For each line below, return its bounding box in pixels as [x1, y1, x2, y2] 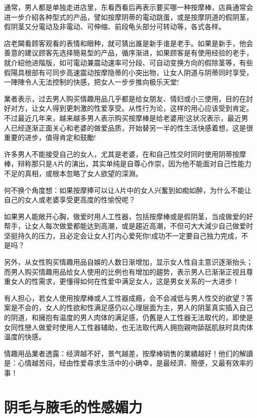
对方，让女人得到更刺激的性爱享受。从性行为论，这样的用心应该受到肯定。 [10, 103, 253, 113]
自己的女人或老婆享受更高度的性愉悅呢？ [4, 194, 135, 205]
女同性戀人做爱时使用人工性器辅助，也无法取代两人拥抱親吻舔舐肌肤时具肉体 [4, 322, 253, 332]
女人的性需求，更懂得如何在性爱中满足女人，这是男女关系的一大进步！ [10, 276, 239, 286]
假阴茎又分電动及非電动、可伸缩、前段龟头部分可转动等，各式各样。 [4, 21, 225, 32]
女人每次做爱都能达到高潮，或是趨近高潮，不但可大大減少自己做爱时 [31, 221, 253, 231]
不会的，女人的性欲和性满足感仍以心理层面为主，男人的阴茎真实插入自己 [17, 302, 253, 313]
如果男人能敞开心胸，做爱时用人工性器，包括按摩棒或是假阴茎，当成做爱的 [4, 211, 246, 221]
